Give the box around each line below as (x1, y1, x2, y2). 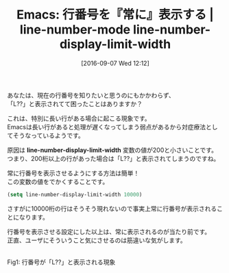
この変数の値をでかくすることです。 (7, 177, 109, 185)
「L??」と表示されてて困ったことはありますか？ (7, 99, 143, 107)
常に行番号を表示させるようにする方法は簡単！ (7, 169, 140, 177)
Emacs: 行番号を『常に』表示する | (16, 7, 214, 23)
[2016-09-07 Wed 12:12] (81, 59, 149, 67)
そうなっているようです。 (12, 131, 84, 140)
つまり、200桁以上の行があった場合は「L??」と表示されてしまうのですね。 (7, 154, 220, 162)
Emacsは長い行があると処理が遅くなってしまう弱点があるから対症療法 (7, 122, 206, 131)
